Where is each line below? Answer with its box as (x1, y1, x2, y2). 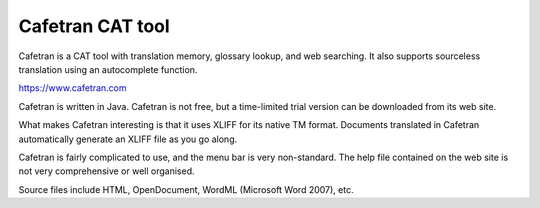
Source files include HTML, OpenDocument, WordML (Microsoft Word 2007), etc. (18, 183, 354, 195)
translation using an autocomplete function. (18, 63, 198, 75)
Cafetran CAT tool (18, 15, 170, 37)
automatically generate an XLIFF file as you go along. (18, 133, 238, 145)
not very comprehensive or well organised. (18, 165, 195, 177)
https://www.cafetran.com (18, 82, 127, 94)
